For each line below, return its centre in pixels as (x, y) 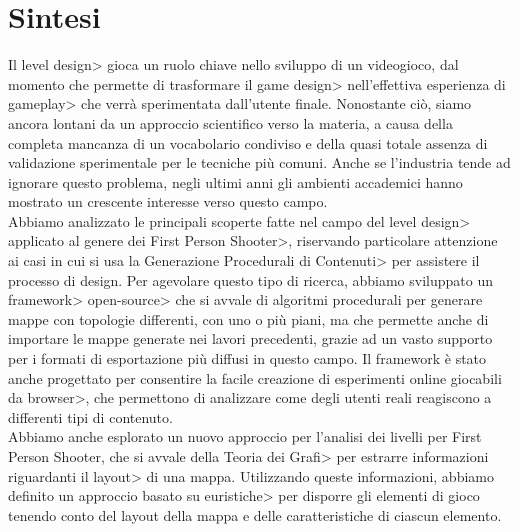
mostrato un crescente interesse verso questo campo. (168, 201)
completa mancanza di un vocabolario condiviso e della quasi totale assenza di (248, 142)
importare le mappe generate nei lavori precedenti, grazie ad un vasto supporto (250, 338)
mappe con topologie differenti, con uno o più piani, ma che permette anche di (248, 318)
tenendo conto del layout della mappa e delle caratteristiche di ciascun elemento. (255, 514)
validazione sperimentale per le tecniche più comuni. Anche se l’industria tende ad (259, 162)
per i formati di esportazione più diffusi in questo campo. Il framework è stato (247, 358)
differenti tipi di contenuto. (90, 416)
